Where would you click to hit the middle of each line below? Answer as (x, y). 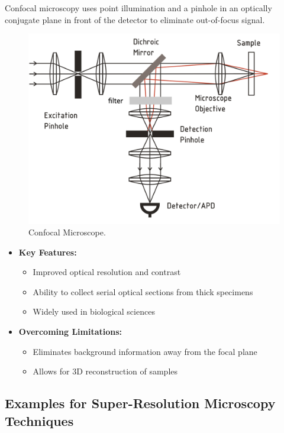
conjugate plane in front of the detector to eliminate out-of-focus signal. (135, 19)
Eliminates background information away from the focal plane (145, 351)
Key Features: (48, 252)
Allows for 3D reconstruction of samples (105, 371)
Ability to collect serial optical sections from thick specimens (143, 291)
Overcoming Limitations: (70, 332)
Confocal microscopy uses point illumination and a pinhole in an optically (138, 8)
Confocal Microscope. (67, 232)
